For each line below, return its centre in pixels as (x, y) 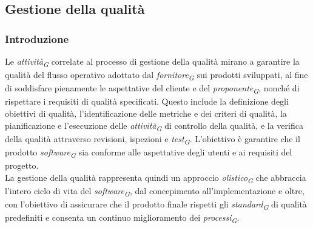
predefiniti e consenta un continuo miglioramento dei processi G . (122, 218)
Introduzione (37, 38)
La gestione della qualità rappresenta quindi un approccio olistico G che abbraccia (156, 178)
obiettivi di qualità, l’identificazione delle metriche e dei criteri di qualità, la (146, 113)
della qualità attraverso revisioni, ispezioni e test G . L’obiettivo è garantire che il (153, 139)
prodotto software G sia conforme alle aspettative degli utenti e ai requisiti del (149, 152)
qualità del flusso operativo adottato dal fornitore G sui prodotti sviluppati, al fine (156, 75)
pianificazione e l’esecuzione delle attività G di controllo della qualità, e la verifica (154, 126)
